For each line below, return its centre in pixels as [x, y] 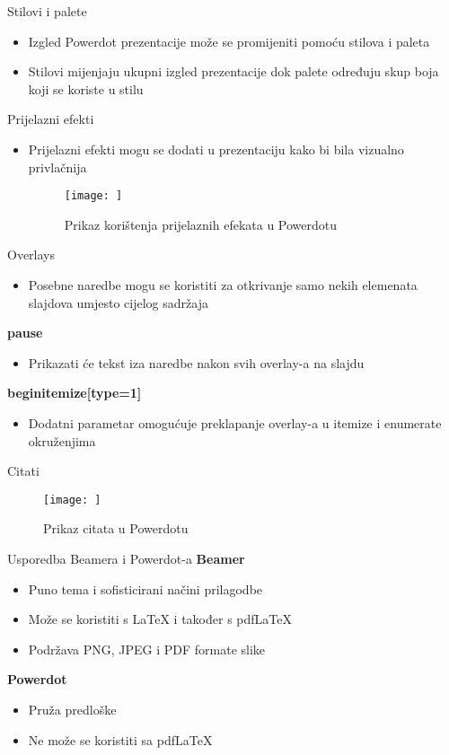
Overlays [31, 255]
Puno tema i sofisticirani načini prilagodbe [145, 588]
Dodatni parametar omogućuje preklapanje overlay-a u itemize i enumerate [235, 422]
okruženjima [62, 440]
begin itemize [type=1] [75, 393]
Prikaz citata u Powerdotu [116, 528]
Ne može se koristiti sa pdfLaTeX [120, 739]
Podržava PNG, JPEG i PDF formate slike [147, 649]
